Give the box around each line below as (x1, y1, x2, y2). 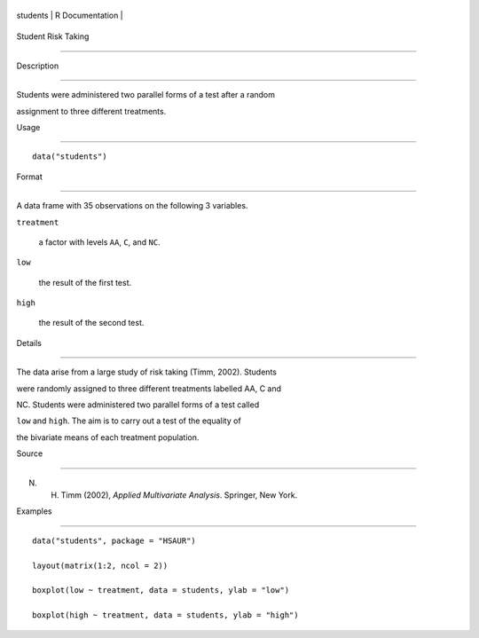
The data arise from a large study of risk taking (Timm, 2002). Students (16, 366, 277, 377)
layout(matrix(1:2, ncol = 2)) (32, 560, 169, 571)
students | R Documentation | (16, 10, 123, 20)
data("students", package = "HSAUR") (32, 535, 197, 546)
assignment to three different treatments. (16, 106, 167, 116)
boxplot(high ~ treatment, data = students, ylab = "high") (32, 610, 299, 620)
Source (16, 448, 43, 459)
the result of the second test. (38, 318, 145, 328)
